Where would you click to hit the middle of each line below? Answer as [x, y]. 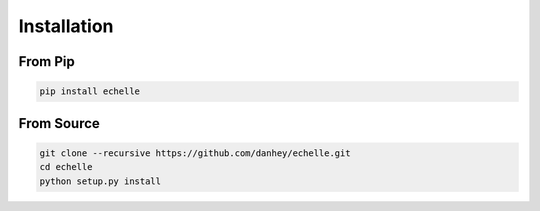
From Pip [46, 61]
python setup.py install [100, 181]
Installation [66, 26]
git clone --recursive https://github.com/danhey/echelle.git [195, 153]
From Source [59, 123]
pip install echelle [89, 91]
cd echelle [66, 167]
